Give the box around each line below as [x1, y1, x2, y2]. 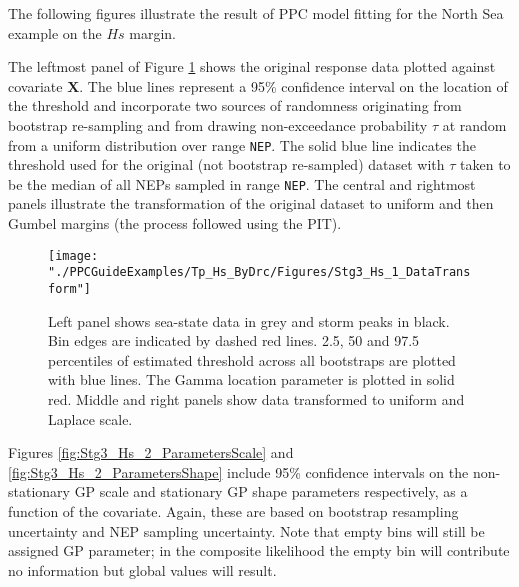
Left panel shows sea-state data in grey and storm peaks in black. [48, 310, 450, 331]
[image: [48, 248, 99, 263]
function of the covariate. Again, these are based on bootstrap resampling [8, 500, 459, 521]
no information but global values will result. [8, 559, 277, 580]
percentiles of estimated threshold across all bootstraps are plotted [48, 349, 456, 370]
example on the [8, 22, 102, 43]
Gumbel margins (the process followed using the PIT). [8, 213, 342, 234]
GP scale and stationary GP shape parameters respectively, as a [74, 481, 468, 502]
